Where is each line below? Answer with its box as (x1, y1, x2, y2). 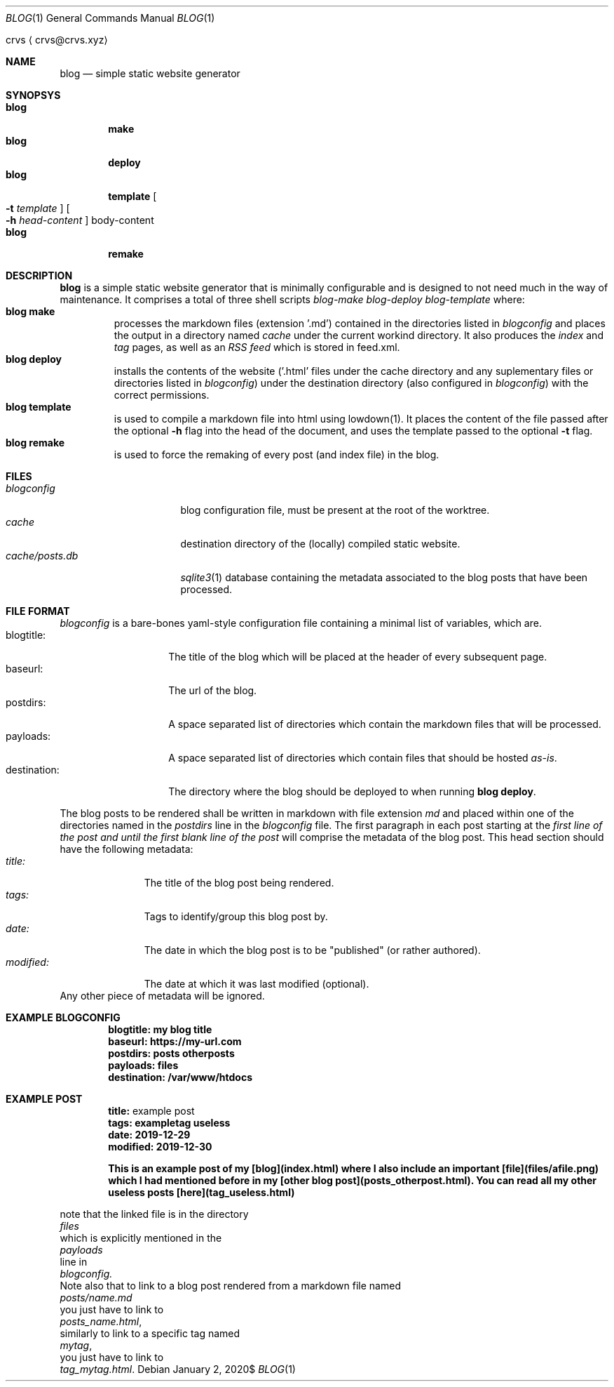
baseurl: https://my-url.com (108, 1035, 242, 1047)
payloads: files (108, 1059, 179, 1071)
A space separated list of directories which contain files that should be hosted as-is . (168, 752, 557, 764)
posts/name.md (60, 1292, 132, 1303)
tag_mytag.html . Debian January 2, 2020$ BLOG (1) (60, 1363, 296, 1375)
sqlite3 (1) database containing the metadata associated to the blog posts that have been (180, 571, 588, 583)
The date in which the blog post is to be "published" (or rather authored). (144, 944, 481, 956)
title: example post (108, 1105, 195, 1117)
